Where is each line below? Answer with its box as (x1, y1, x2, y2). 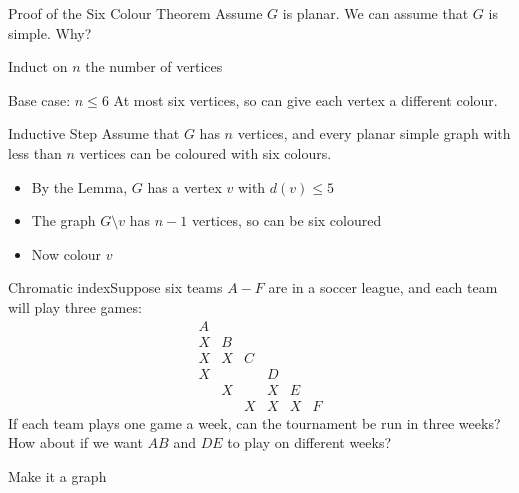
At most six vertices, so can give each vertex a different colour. (113, 89, 498, 110)
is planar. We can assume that (282, 3, 469, 23)
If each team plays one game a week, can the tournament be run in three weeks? (8, 412, 501, 433)
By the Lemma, (31, 176, 128, 197)
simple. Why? (8, 22, 92, 43)
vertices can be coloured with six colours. (79, 142, 332, 163)
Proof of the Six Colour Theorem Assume (8, 3, 263, 23)
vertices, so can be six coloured (191, 210, 382, 231)
